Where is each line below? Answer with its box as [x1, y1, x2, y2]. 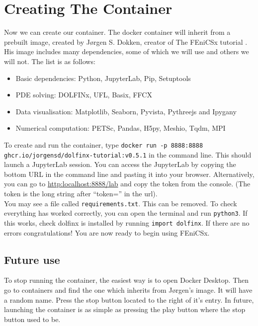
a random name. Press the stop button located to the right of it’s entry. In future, [4, 294, 254, 305]
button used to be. [4, 314, 61, 324]
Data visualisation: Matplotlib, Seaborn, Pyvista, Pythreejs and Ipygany [15, 106, 237, 116]
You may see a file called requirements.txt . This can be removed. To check [4, 198, 237, 208]
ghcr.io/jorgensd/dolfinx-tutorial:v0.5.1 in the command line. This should [4, 149, 252, 160]
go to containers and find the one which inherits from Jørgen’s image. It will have [4, 284, 253, 295]
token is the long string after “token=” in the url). [4, 188, 158, 198]
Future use [4, 251, 60, 267]
